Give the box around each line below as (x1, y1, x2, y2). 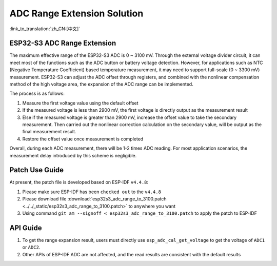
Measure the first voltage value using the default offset (22, 100, 138, 106)
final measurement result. (22, 129, 76, 135)
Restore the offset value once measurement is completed (22, 136, 144, 142)
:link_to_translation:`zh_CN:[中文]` (9, 26, 81, 32)
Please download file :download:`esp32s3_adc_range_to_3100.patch (22, 196, 167, 202)
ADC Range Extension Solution (9, 8, 144, 19)
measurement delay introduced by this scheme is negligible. (9, 152, 137, 158)
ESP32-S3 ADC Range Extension (9, 39, 116, 48)
